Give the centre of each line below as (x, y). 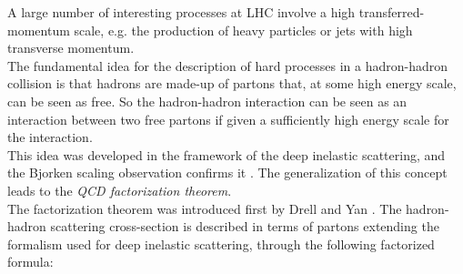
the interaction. (50, 137)
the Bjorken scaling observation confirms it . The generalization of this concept (227, 173)
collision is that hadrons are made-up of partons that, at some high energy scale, (232, 83)
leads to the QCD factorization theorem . (120, 190)
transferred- (392, 12)
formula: (30, 262)
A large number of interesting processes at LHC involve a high (181, 12)
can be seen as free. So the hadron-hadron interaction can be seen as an (207, 101)
